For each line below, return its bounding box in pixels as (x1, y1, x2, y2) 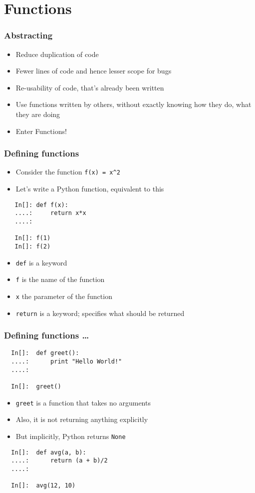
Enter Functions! (15, 125, 67, 136)
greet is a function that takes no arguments (15, 397, 151, 407)
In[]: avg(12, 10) (11, 482, 76, 489)
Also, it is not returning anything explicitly (15, 414, 148, 424)
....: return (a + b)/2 (11, 457, 108, 464)
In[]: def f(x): (14, 201, 68, 208)
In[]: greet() (11, 383, 61, 390)
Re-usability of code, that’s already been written (15, 82, 164, 92)
